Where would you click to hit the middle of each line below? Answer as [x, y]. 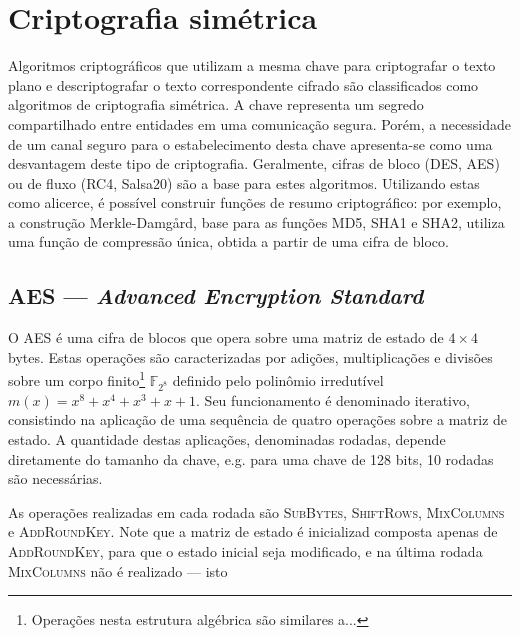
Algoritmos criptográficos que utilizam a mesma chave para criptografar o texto [252, 65]
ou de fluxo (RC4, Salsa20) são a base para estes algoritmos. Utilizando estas [244, 182]
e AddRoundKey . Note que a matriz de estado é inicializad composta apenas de [253, 531]
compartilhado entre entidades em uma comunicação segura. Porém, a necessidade [260, 123]
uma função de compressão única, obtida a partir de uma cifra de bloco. [228, 241]
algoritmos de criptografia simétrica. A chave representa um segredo [216, 104]
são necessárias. [55, 478]
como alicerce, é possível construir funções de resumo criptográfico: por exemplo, [255, 202]
